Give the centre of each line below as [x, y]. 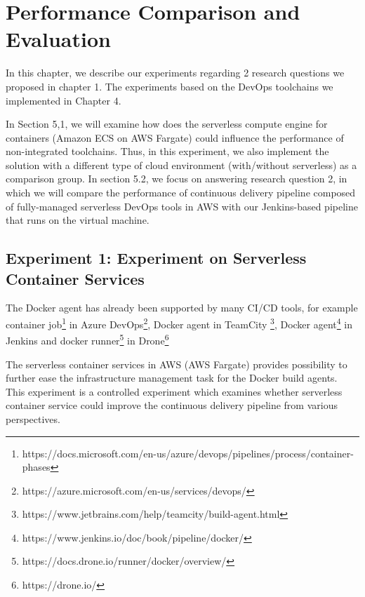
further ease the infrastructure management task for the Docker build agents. [172, 378]
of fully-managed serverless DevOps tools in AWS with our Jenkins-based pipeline [182, 206]
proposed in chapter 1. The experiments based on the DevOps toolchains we [170, 86]
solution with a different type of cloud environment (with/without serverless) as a [181, 165]
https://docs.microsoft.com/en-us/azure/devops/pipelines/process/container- [188, 453]
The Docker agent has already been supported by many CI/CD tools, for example [182, 308]
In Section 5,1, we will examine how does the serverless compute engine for [167, 124]
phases [36, 467]
